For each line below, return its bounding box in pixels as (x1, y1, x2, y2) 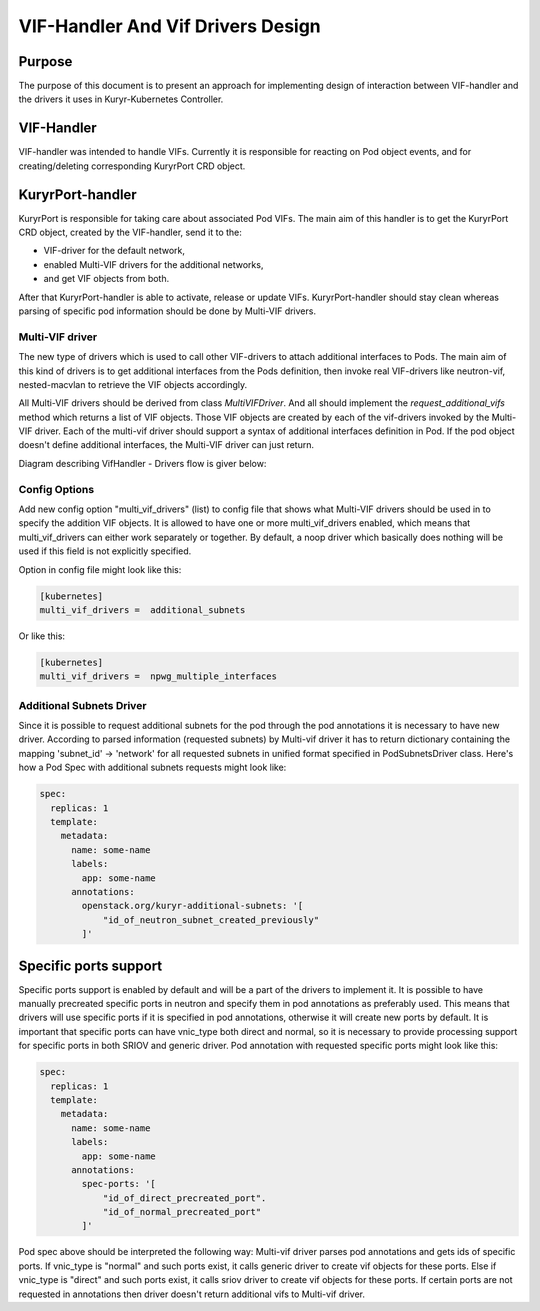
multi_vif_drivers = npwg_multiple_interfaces (39, 671, 277, 682)
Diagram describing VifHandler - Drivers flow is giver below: (18, 457, 267, 469)
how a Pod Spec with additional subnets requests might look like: (18, 761, 287, 774)
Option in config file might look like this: (18, 563, 182, 575)
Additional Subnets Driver (18, 698, 147, 712)
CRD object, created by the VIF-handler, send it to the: (18, 226, 242, 239)
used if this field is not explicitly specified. (18, 545, 192, 557)
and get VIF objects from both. (43, 273, 170, 285)
